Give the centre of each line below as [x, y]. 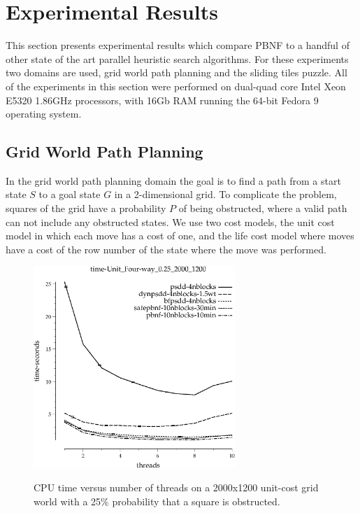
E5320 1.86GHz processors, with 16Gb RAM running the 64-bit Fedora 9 [162, 100]
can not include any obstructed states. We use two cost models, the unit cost [170, 222]
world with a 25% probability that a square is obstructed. [157, 501]
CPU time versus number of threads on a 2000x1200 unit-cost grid [176, 487]
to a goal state [70, 194]
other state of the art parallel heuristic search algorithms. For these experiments [177, 58]
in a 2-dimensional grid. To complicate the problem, [225, 194]
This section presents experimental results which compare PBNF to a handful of [178, 45]
